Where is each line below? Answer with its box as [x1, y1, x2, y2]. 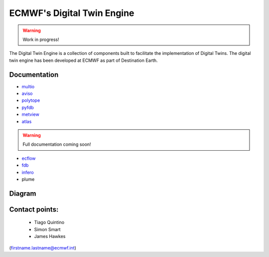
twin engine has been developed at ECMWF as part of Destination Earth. [9, 57, 158, 63]
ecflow [21, 155, 36, 161]
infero [21, 169, 34, 175]
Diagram [9, 189, 36, 198]
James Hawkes [34, 234, 66, 240]
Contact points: [9, 205, 59, 214]
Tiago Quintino [34, 220, 65, 226]
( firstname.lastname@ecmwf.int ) [9, 245, 77, 251]
